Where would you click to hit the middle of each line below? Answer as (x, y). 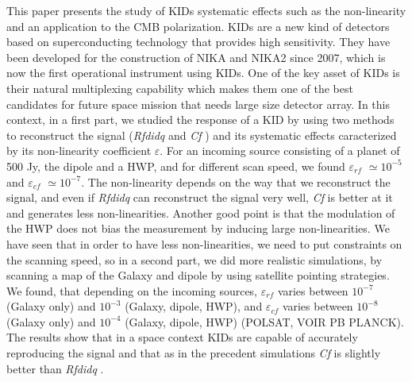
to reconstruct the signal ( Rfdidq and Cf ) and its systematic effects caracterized (202, 135)
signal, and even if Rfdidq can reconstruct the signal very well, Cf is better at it (200, 197)
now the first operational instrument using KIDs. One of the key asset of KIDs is (203, 73)
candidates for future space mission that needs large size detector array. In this (198, 104)
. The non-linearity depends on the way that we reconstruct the (236, 181)
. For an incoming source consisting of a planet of (280, 150)
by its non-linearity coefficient (79, 150)
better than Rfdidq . (55, 368)
